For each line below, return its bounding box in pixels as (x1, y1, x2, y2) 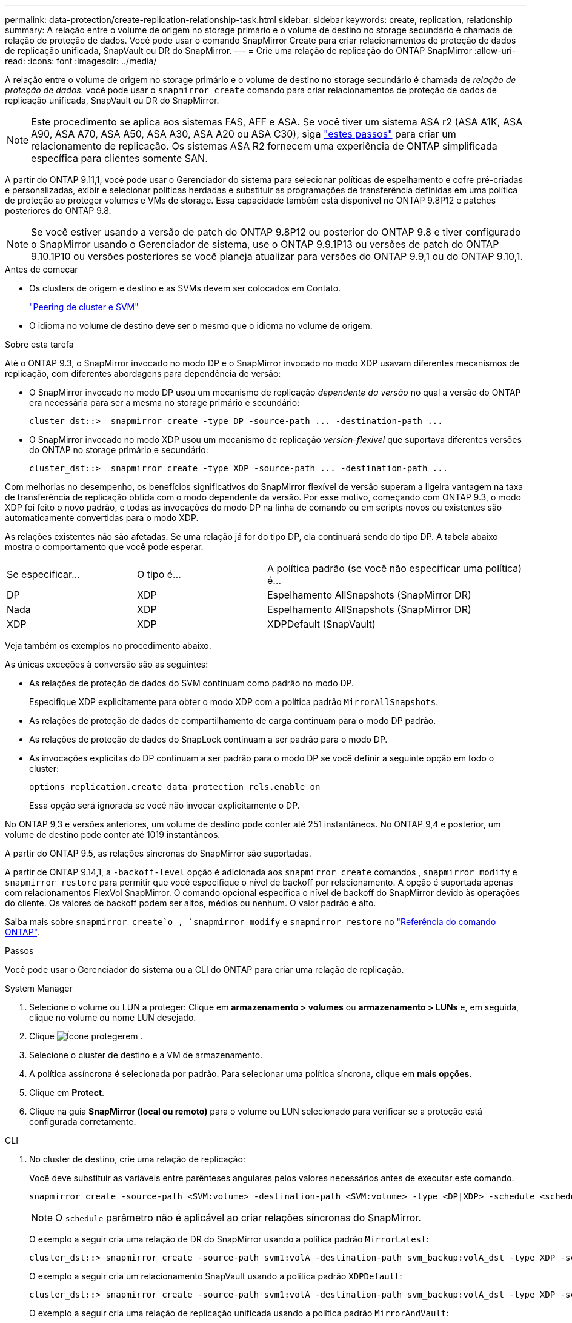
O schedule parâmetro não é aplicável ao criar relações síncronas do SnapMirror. (55, 1212, 421, 1224)
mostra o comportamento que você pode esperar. (5, 542, 204, 552)
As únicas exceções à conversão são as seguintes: (5, 659, 208, 669)
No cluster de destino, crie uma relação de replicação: (29, 1154, 245, 1164)
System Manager (5, 983, 73, 993)
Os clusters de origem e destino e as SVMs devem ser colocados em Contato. (29, 283, 341, 293)
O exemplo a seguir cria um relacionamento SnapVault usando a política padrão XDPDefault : (29, 1271, 402, 1281)
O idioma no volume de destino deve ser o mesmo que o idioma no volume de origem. (29, 320, 373, 331)
